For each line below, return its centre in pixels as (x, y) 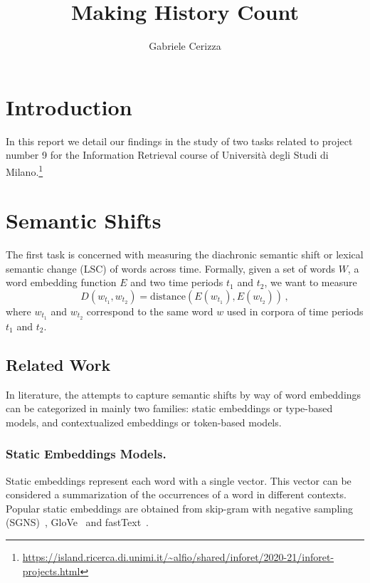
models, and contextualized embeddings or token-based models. (144, 422)
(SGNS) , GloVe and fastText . (77, 522)
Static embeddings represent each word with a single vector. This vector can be (179, 480)
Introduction (69, 106)
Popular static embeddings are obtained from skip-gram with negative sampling (179, 508)
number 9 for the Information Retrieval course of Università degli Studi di (167, 155)
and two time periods (177, 282)
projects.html (51, 571)
